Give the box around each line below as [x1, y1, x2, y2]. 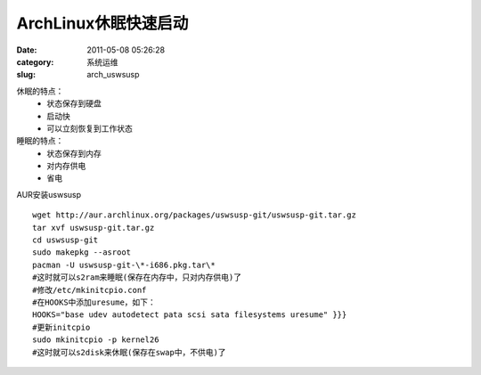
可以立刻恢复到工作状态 [46, 123, 133, 134]
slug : [16, 69, 36, 80]
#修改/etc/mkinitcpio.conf [32, 285, 147, 295]
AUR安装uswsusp [16, 189, 82, 200]
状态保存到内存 [46, 148, 102, 159]
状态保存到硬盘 [46, 98, 102, 109]
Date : [16, 45, 37, 55]
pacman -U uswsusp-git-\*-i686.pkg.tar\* [32, 259, 216, 270]
